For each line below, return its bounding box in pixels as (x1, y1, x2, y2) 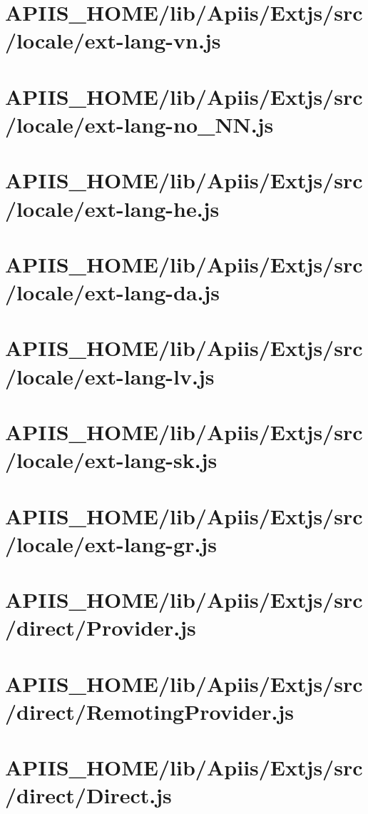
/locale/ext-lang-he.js (5, 193, 220, 223)
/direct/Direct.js (5, 780, 172, 810)
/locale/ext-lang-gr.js (5, 529, 217, 558)
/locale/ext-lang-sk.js (5, 445, 218, 474)
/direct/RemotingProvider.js (5, 696, 294, 726)
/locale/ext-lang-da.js (5, 278, 220, 307)
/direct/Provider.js (5, 613, 196, 642)
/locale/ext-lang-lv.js (5, 361, 215, 390)
